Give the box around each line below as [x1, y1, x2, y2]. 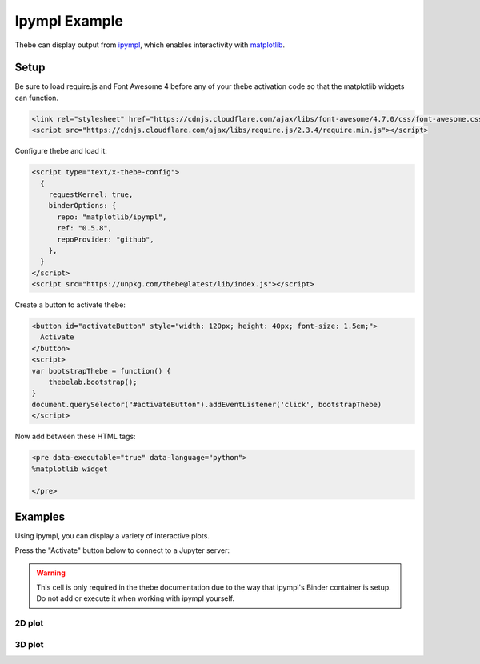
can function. [14, 93, 59, 102]
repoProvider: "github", [57, 234, 155, 244]
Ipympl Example [14, 12, 124, 30]
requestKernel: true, [48, 190, 134, 199]
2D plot [14, 618, 44, 629]
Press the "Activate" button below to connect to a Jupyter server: [14, 546, 230, 555]
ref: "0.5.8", [57, 224, 112, 233]
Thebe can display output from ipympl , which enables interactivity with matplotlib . [14, 40, 286, 50]
